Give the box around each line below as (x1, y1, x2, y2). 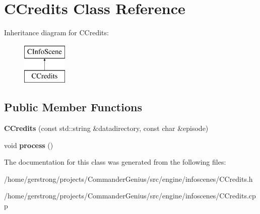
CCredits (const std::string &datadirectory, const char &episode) (4, 123, 209, 133)
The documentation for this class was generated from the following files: (4, 157, 226, 167)
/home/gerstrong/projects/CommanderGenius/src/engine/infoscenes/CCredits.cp (4, 190, 256, 201)
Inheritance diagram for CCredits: (4, 27, 109, 38)
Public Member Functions (4, 99, 142, 115)
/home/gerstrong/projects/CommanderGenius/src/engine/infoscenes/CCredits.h (4, 173, 253, 184)
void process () (4, 139, 53, 150)
